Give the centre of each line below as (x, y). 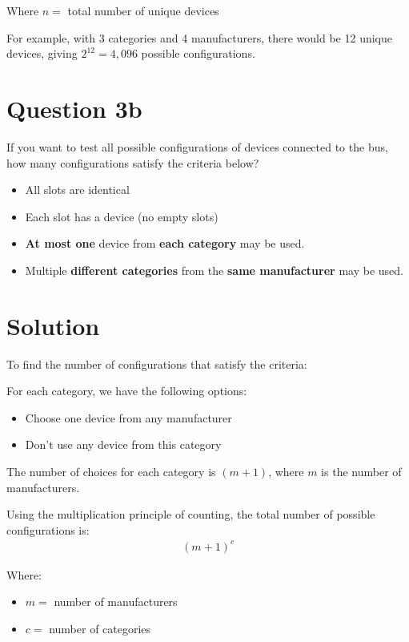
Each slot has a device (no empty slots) (122, 216)
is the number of (361, 471)
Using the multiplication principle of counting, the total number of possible (191, 514)
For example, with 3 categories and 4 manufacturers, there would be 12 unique (199, 37)
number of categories (100, 629)
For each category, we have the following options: (127, 391)
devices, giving (42, 53)
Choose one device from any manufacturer (128, 417)
